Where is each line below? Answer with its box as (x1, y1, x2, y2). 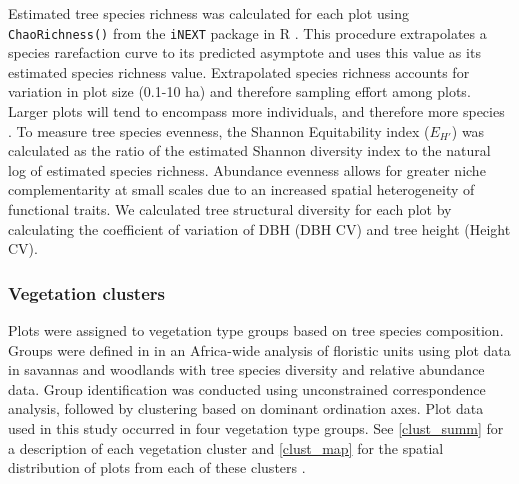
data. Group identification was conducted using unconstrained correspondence (8, 378, 486, 399)
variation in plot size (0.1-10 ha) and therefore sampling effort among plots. (8, 81, 471, 102)
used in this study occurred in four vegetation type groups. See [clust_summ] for (8, 417, 504, 438)
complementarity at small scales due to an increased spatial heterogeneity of (8, 179, 475, 200)
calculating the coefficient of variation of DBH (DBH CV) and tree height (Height (8, 218, 511, 239)
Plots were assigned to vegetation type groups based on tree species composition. (8, 320, 504, 340)
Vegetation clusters (8, 280, 165, 305)
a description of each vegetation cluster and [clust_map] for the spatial (8, 437, 444, 458)
